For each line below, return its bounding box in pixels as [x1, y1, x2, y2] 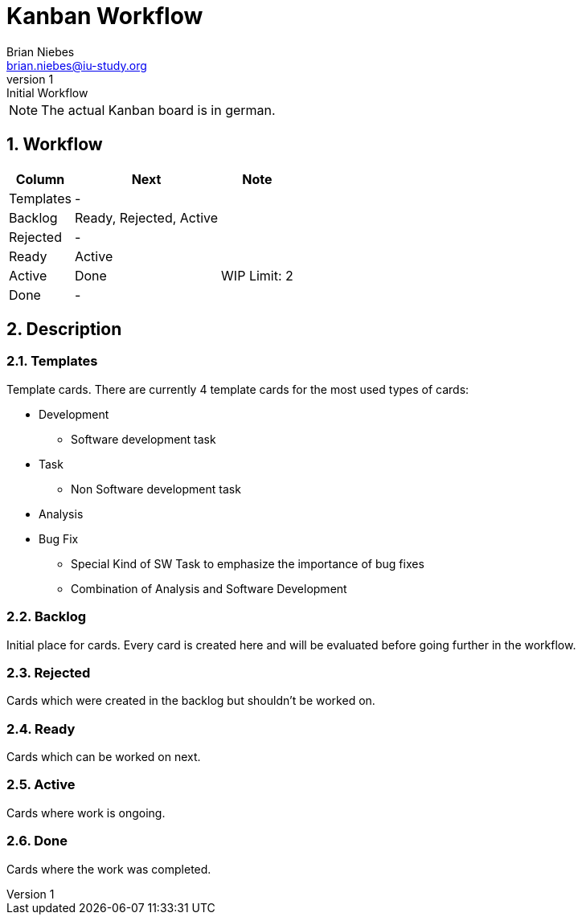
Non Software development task [71, 481, 241, 496]
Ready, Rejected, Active [74, 209, 219, 226]
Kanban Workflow [6, 2, 203, 30]
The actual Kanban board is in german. [41, 101, 276, 118]
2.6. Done [6, 833, 68, 849]
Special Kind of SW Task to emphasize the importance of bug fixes [71, 556, 424, 571]
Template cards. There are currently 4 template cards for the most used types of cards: [6, 382, 469, 396]
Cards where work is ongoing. [6, 805, 166, 820]
